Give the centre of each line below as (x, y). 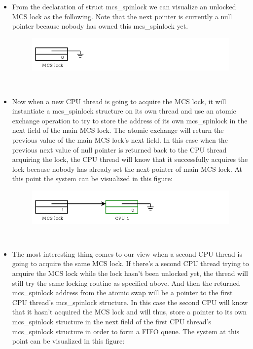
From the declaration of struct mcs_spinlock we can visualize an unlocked (124, 6)
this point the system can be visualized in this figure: (92, 178)
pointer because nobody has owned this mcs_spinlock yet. (100, 26)
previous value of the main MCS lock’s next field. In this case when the (120, 140)
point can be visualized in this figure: (68, 341)
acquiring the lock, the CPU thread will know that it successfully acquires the (130, 159)
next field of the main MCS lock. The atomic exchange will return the (118, 130)
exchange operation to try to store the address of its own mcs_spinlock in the (130, 120)
